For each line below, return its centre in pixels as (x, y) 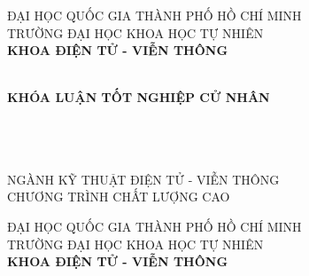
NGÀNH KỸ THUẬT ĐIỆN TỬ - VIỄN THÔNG (143, 179)
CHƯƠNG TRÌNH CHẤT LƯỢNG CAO (119, 197)
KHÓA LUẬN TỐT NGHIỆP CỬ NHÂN (139, 97)
